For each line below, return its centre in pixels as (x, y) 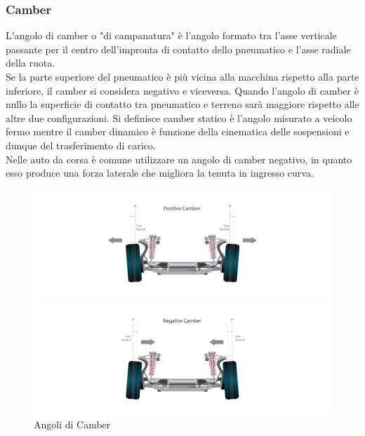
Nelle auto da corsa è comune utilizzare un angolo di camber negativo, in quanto (179, 159)
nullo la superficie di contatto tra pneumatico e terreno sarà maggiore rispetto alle (182, 104)
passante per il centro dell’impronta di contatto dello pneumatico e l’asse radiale (178, 49)
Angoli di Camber (72, 424)
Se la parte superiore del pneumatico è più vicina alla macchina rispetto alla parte (182, 76)
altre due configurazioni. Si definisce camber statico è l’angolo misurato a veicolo (179, 117)
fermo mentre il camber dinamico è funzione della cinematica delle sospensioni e (178, 131)
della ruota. (31, 63)
